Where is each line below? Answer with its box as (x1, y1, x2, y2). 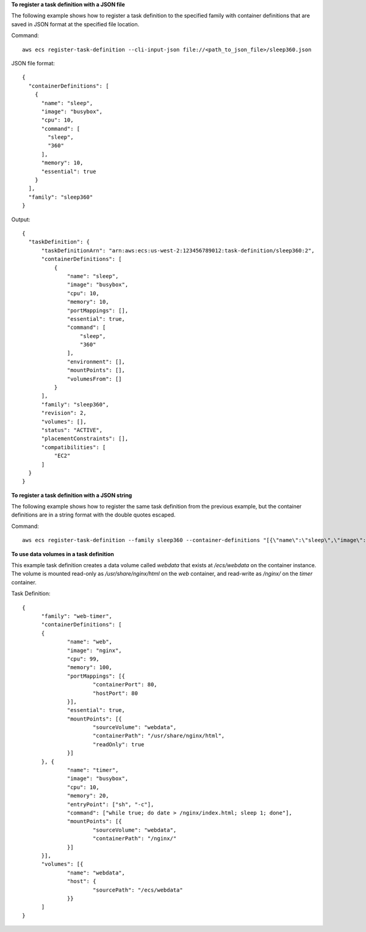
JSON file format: (11, 59, 55, 67)
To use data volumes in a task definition (11, 550, 114, 557)
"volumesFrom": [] (67, 375, 122, 382)
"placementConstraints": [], (41, 435, 129, 442)
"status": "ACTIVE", (41, 427, 103, 433)
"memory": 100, (67, 664, 113, 671)
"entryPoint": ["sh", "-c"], (67, 801, 154, 808)
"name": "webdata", (67, 869, 125, 876)
